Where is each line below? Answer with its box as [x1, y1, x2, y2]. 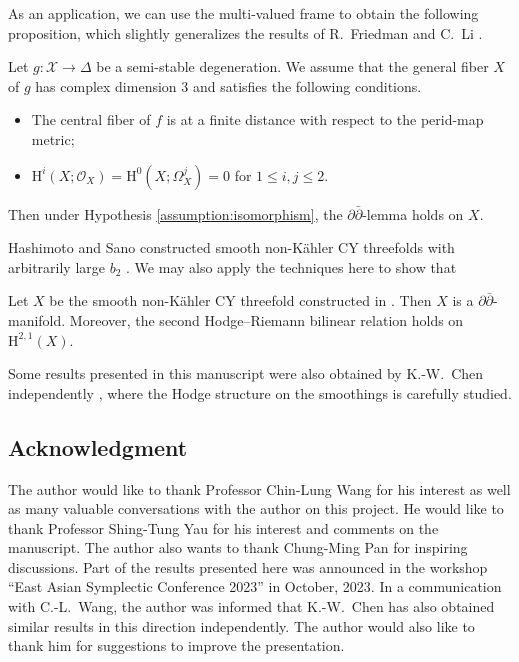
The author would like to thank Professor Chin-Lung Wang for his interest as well [8, 478, 511, 499]
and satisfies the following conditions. [192, 75, 422, 96]
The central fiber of [31, 109, 151, 130]
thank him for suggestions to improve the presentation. [8, 635, 345, 656]
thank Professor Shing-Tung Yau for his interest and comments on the [8, 517, 439, 538]
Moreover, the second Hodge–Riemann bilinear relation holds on [69, 309, 464, 330]
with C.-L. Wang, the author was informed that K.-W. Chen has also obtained [8, 596, 495, 617]
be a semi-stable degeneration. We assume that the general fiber [96, 56, 489, 77]
